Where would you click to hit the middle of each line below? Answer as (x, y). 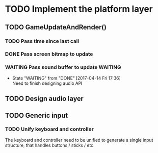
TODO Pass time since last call (42, 41)
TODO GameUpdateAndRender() (56, 27)
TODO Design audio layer (44, 99)
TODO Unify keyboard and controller (50, 129)
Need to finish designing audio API (47, 83)
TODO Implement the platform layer (79, 9)
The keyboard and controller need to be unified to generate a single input (79, 140)
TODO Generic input (37, 115)
